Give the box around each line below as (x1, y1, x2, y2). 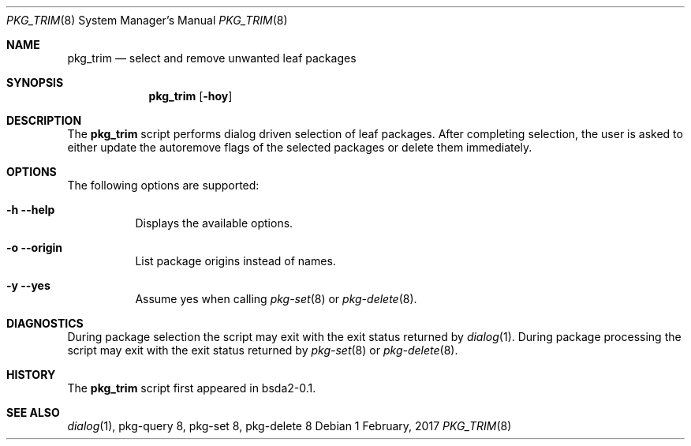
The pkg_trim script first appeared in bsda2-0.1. (67, 381, 316, 395)
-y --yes (6, 279, 50, 292)
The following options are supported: (67, 178, 260, 192)
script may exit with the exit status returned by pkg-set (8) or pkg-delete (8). (67, 343, 458, 357)
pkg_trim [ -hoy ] (148, 89, 233, 103)
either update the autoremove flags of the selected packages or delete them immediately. (67, 141, 532, 154)
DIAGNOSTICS (6, 317, 84, 330)
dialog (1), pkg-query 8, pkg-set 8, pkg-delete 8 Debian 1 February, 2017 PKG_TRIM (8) (67, 419, 512, 433)
